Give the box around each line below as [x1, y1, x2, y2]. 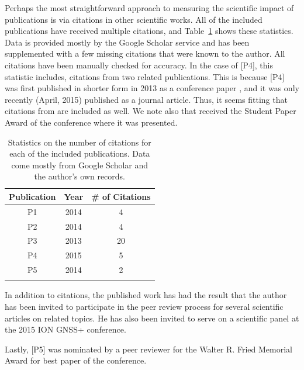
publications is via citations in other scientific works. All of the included [5, 13, 262, 25]
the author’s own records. [34, 170, 126, 182]
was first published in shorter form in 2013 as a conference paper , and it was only [5, 82, 299, 94]
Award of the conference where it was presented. [5, 116, 178, 128]
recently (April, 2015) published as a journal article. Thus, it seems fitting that [5, 93, 288, 105]
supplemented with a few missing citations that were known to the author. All [5, 47, 285, 60]
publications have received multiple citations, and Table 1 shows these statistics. [5, 25, 293, 37]
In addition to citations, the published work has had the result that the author [5, 289, 287, 301]
